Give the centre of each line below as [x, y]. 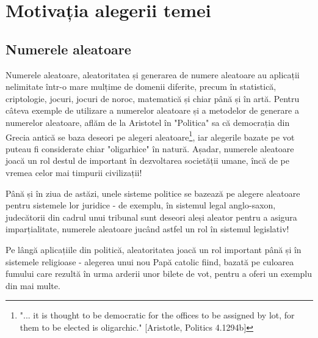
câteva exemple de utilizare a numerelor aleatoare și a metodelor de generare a [152, 110]
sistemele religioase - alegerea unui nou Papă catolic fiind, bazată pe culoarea [150, 261]
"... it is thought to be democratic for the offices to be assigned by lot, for [157, 315]
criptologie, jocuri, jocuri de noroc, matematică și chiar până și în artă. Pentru [153, 98]
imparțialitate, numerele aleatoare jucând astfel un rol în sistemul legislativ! [147, 229]
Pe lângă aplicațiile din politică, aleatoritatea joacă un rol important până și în [154, 249]
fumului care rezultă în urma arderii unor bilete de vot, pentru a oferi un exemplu [159, 274]
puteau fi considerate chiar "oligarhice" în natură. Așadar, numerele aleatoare [150, 148]
